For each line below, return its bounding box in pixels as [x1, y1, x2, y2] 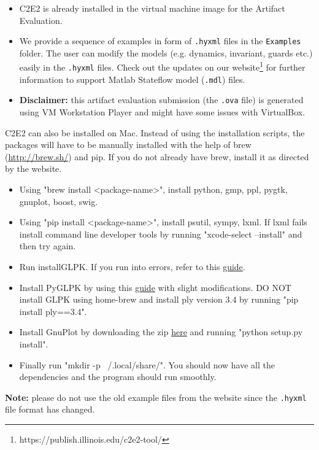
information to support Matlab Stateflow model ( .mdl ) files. [19, 72, 245, 85]
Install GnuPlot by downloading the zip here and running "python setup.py [19, 325, 303, 338]
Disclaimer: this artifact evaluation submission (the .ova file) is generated [19, 93, 304, 106]
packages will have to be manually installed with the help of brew [5, 138, 252, 151]
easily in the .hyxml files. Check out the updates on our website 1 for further [19, 59, 306, 74]
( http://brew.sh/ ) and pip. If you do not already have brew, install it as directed [5, 150, 309, 163]
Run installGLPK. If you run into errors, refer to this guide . [19, 260, 245, 273]
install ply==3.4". [19, 305, 87, 317]
